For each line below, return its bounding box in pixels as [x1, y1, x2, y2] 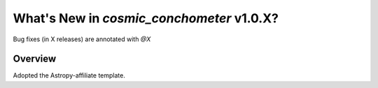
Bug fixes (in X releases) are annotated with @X [13, 35, 151, 43]
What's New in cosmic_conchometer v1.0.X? [13, 10, 279, 26]
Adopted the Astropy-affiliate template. [13, 71, 125, 80]
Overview [13, 53, 57, 65]
